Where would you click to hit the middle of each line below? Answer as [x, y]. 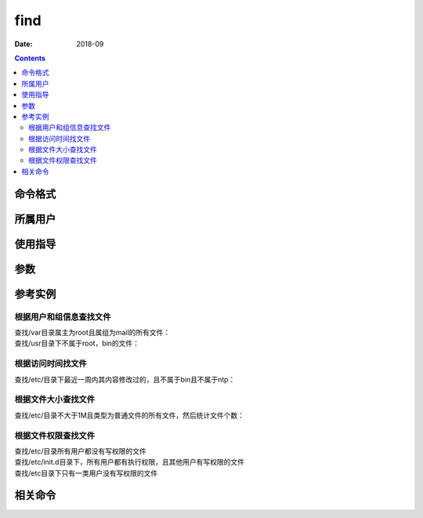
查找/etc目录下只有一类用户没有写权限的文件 [86, 473]
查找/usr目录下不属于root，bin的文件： [77, 343]
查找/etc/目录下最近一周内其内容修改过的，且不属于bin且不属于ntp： [125, 379]
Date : [23, 44]
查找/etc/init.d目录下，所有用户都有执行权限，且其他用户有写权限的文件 [129, 462]
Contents [30, 58]
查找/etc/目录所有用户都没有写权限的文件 [80, 451]
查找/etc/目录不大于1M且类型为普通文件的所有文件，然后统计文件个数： [130, 415]
